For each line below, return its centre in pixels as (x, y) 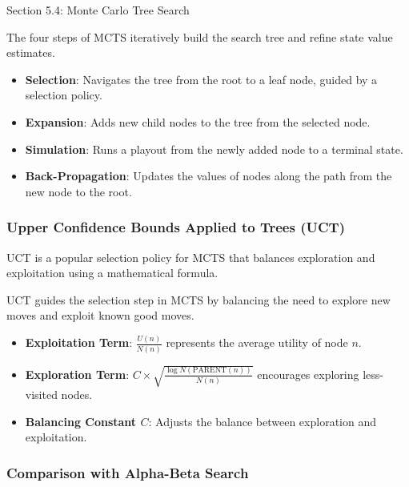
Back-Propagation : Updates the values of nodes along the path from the (209, 176)
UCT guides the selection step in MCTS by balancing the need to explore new (198, 299)
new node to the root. (78, 191)
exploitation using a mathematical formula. (112, 273)
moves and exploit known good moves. (100, 315)
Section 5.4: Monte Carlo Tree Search (98, 10)
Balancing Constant (81, 421)
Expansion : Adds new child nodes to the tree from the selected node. (198, 121)
